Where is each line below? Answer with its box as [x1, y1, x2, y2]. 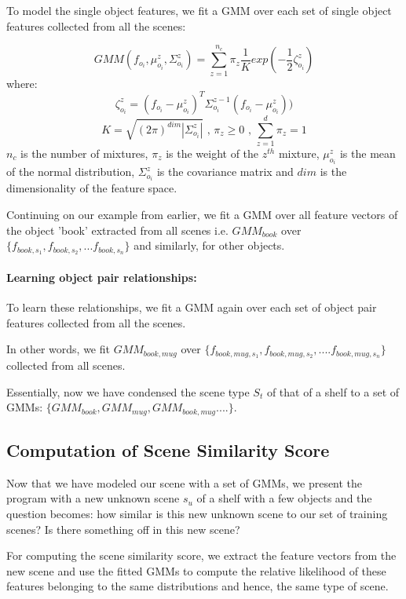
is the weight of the [166, 144, 259, 161]
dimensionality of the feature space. [6, 180, 177, 196]
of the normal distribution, [6, 163, 135, 180]
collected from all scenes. [6, 356, 126, 373]
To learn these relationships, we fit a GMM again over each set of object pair [6, 298, 377, 315]
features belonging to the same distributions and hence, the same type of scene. [6, 578, 389, 594]
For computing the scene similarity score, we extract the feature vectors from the [6, 547, 397, 564]
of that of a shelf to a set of [266, 383, 400, 400]
